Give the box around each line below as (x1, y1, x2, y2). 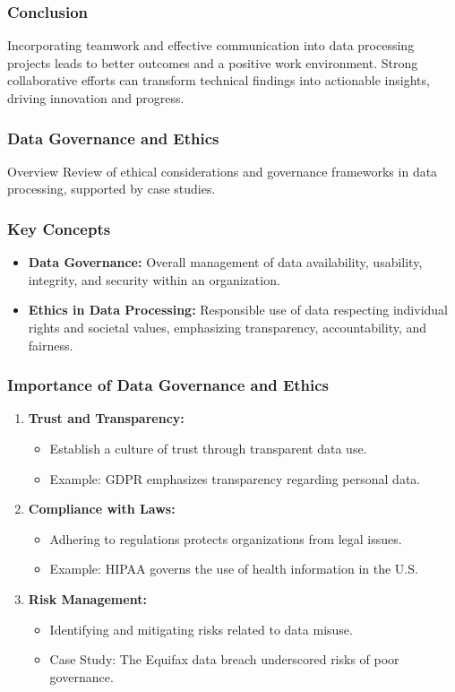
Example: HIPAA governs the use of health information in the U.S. (49, 559, 418, 578)
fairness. (28, 335, 73, 354)
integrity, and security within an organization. (28, 270, 280, 289)
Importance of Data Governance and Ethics (7, 374, 330, 396)
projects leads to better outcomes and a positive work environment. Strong (7, 53, 418, 72)
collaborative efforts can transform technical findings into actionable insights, (7, 71, 430, 90)
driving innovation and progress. (7, 89, 185, 107)
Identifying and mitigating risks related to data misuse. (49, 619, 353, 638)
